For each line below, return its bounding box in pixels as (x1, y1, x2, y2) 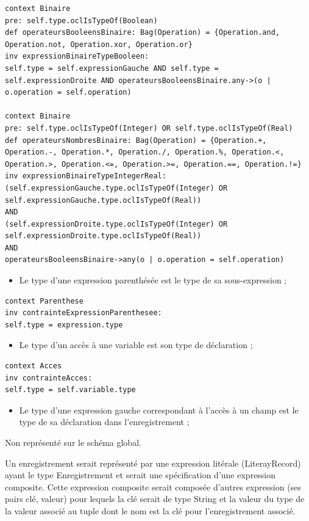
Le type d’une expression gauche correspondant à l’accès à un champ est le (19, 403, 299, 416)
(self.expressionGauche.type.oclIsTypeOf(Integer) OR (5, 183, 228, 192)
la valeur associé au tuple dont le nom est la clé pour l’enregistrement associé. (5, 504, 296, 517)
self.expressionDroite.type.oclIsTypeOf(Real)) (5, 231, 202, 241)
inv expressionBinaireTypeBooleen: (5, 52, 149, 61)
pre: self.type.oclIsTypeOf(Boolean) (5, 16, 158, 25)
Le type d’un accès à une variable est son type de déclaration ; (19, 338, 253, 351)
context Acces (5, 362, 62, 371)
